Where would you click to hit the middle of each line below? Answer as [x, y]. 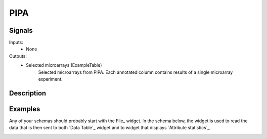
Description [28, 93]
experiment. [50, 79]
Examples [25, 109]
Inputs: [16, 43]
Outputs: [18, 56]
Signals [21, 30]
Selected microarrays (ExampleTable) [64, 65]
